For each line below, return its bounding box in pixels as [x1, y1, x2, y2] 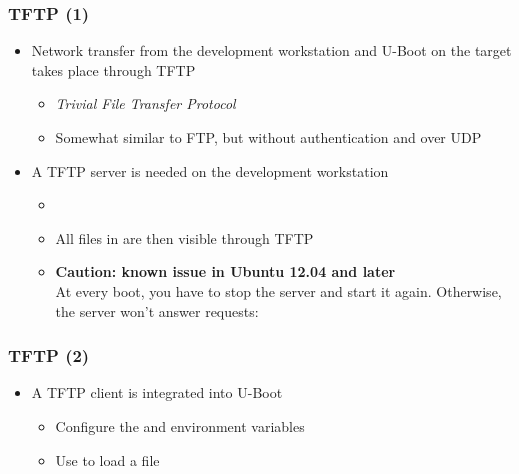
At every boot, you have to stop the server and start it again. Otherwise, [55, 280, 502, 301]
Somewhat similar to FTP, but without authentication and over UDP [55, 127, 482, 147]
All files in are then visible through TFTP [55, 227, 314, 248]
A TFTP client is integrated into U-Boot [31, 382, 283, 403]
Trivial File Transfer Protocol [55, 93, 236, 114]
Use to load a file [55, 449, 160, 470]
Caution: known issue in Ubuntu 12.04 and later [55, 261, 396, 282]
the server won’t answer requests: [55, 300, 259, 321]
